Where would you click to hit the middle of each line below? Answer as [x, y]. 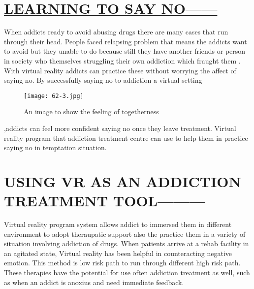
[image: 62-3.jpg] [54, 96]
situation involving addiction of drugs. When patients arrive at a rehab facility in [127, 243]
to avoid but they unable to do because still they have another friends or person [125, 51]
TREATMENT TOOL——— [105, 201]
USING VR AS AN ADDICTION [123, 181]
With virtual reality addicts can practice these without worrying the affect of [120, 70]
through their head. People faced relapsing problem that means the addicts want [126, 41]
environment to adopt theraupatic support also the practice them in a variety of [125, 234]
